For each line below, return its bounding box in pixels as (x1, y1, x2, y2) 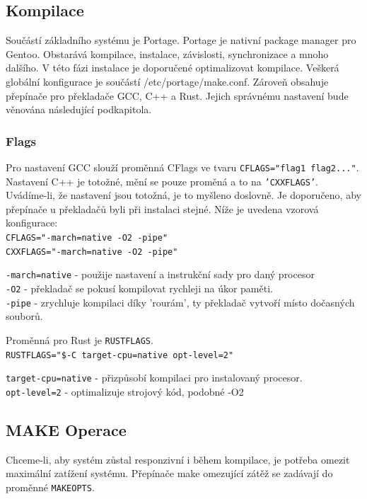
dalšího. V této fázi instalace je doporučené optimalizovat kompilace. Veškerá (6, 60, 339, 75)
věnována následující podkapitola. (6, 102, 152, 117)
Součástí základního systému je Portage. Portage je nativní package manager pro (6, 33, 356, 47)
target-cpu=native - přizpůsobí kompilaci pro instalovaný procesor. (6, 370, 303, 385)
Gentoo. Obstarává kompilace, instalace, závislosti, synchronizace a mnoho (6, 46, 329, 61)
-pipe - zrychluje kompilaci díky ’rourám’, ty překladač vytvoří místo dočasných (6, 294, 355, 309)
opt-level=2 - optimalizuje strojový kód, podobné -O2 (6, 384, 244, 398)
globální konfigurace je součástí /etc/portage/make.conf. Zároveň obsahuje (6, 74, 329, 88)
